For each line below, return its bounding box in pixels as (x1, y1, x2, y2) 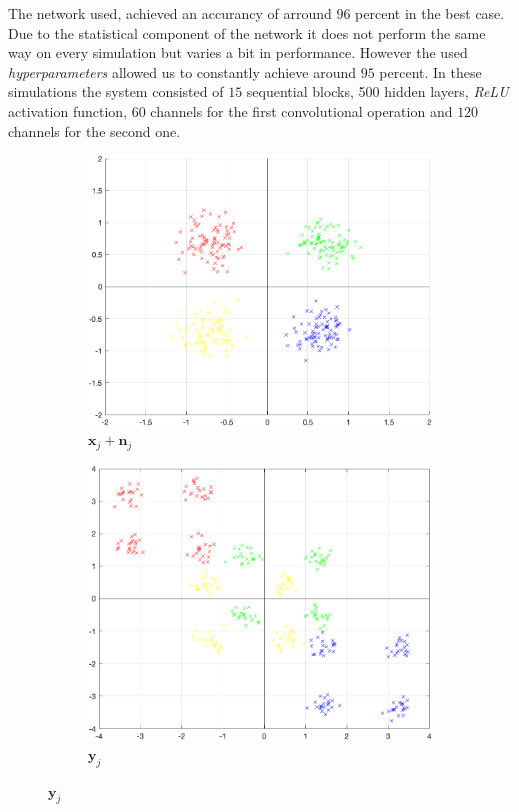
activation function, (8, 100, 128, 121)
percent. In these (379, 61, 482, 82)
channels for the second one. (8, 120, 181, 141)
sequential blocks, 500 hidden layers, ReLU (246, 81, 509, 102)
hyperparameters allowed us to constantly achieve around (8, 61, 356, 82)
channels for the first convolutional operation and (150, 100, 453, 121)
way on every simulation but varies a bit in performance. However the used (8, 42, 468, 63)
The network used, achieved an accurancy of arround (8, 3, 332, 23)
